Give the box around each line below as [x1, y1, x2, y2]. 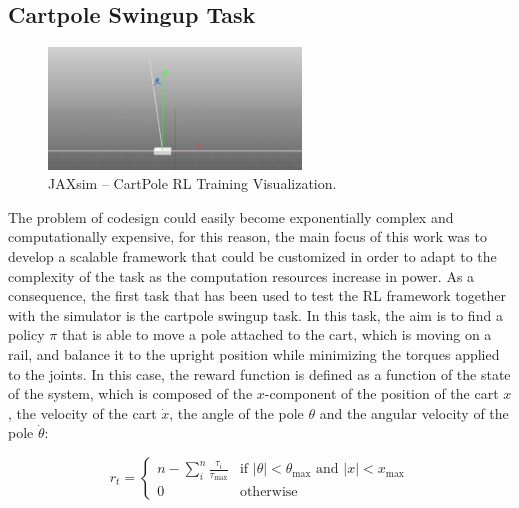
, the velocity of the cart [8, 402, 157, 423]
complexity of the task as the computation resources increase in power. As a [8, 265, 475, 286]
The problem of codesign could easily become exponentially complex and [8, 206, 454, 227]
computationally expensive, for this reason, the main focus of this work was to [8, 226, 487, 247]
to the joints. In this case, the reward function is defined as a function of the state [8, 363, 511, 384]
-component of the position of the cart [264, 383, 499, 404]
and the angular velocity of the [319, 402, 509, 423]
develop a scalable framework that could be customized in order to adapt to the [8, 246, 497, 267]
